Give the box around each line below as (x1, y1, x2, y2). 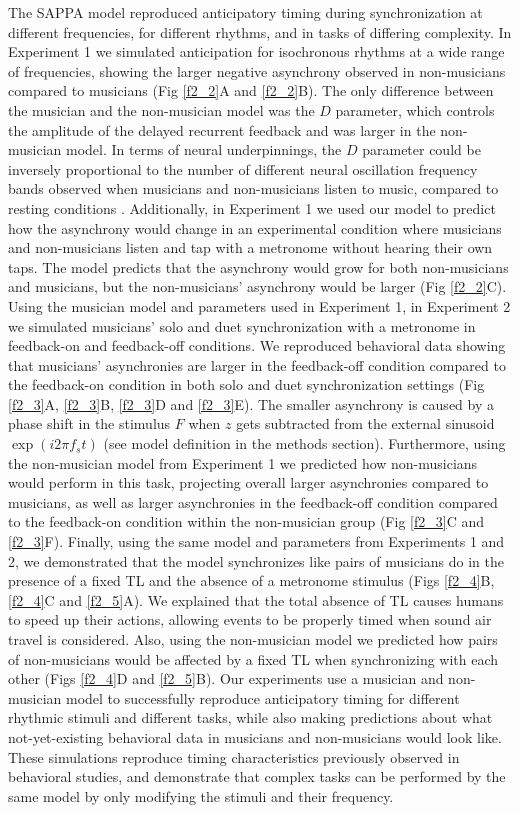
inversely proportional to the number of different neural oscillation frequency (8, 158, 478, 179)
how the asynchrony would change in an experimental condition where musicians (8, 217, 502, 238)
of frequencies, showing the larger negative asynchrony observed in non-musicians (8, 60, 506, 81)
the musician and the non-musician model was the (8, 99, 315, 120)
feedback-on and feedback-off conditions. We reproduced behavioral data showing (8, 335, 506, 356)
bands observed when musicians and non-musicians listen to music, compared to (8, 178, 499, 199)
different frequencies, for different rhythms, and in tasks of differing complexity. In (8, 21, 512, 42)
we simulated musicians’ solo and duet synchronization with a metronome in (8, 315, 476, 336)
